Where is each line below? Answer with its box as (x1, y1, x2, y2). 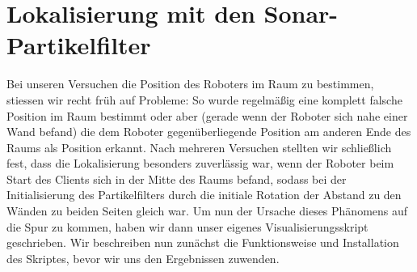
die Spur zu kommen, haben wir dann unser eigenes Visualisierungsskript (6, 218, 369, 235)
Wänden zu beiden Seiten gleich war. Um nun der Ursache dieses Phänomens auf (6, 202, 408, 219)
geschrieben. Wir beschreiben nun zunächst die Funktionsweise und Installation (6, 234, 399, 251)
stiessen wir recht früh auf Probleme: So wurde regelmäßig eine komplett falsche (6, 91, 402, 108)
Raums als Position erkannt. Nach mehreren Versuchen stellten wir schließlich (6, 138, 392, 155)
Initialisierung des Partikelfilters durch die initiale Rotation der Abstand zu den (6, 186, 402, 203)
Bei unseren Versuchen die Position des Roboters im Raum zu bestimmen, (6, 75, 374, 92)
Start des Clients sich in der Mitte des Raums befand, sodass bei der (6, 170, 347, 187)
